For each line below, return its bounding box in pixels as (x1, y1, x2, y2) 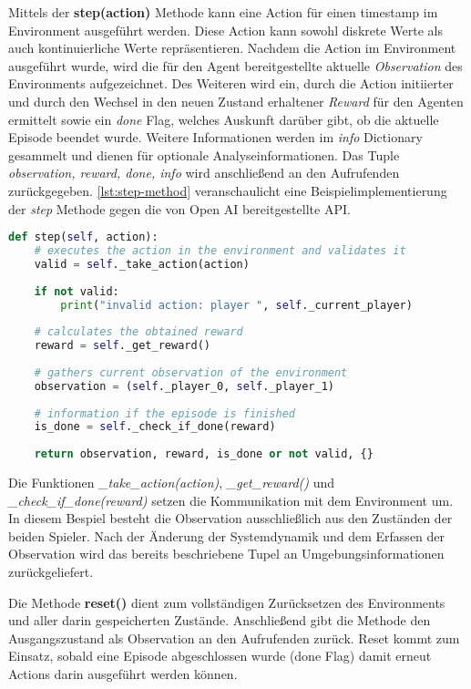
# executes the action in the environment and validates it (34, 244, 406, 257)
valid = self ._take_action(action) (34, 257, 250, 271)
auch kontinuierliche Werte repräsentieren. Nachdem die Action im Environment (8, 38, 456, 57)
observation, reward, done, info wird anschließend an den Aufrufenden (8, 163, 400, 182)
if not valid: (34, 284, 119, 298)
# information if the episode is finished (34, 406, 295, 420)
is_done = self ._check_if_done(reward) (34, 420, 276, 434)
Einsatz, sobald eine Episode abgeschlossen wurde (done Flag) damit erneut (8, 646, 432, 665)
